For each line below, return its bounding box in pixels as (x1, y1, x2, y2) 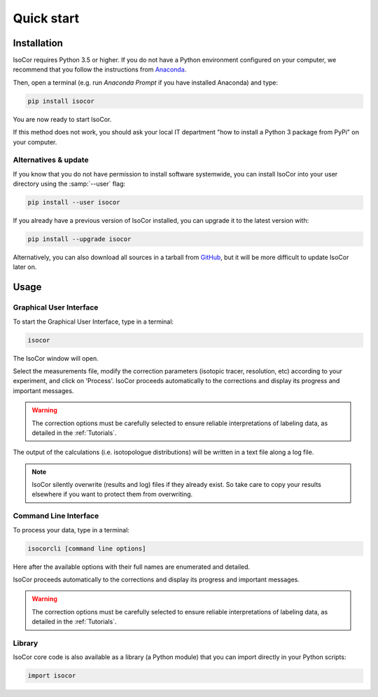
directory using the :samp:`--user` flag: (13, 179, 126, 188)
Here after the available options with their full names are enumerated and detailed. (13, 563, 251, 571)
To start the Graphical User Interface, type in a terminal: (13, 317, 174, 326)
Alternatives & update (13, 155, 89, 165)
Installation (13, 37, 63, 49)
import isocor (27, 672, 76, 679)
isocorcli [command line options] (27, 544, 146, 553)
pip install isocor (27, 97, 94, 105)
